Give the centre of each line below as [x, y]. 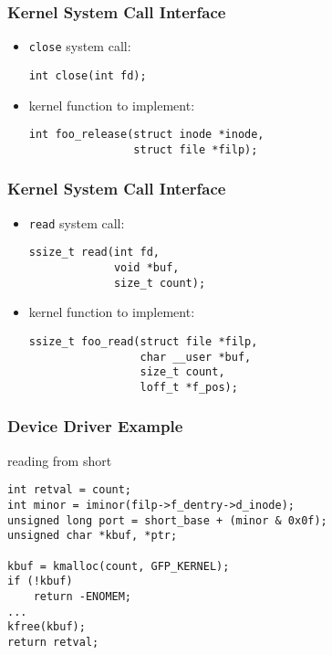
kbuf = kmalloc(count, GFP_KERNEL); [119, 566]
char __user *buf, [196, 357]
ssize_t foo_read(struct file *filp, [143, 341]
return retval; [53, 642]
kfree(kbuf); [47, 627]
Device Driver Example [95, 426]
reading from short [60, 460]
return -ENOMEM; [83, 596]
